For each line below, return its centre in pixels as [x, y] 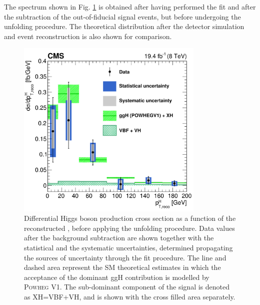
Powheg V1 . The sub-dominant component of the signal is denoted [127, 287]
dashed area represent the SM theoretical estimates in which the [122, 267]
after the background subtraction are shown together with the [119, 238]
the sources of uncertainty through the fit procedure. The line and [125, 257]
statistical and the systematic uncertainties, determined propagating [128, 248]
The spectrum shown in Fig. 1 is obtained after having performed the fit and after [130, 7]
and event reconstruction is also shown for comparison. [88, 36]
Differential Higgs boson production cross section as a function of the [130, 218]
